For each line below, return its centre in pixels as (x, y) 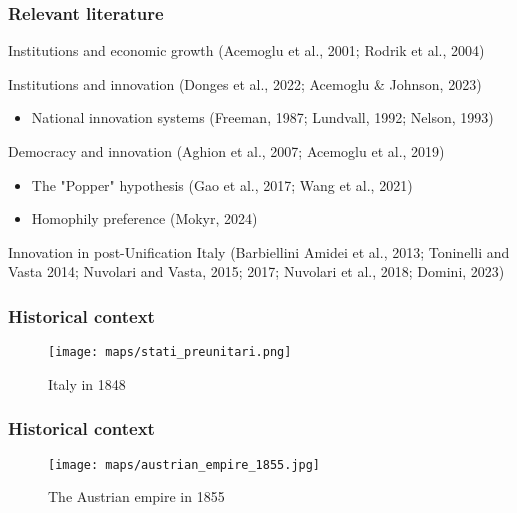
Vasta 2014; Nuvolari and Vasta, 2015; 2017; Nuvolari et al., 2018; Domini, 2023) (256, 271)
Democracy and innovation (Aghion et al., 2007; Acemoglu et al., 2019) (226, 151)
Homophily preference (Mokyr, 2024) (144, 218)
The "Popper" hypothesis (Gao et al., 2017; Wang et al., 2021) (222, 184)
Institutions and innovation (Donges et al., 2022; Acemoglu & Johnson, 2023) (245, 83)
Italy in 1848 (87, 383)
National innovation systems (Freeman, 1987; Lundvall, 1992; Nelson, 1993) (262, 117)
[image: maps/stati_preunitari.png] (170, 352)
